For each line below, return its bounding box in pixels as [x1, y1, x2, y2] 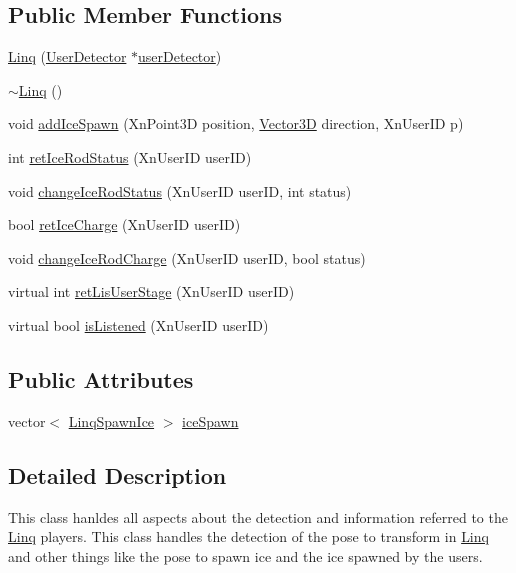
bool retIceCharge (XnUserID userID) [8, 214, 241, 235]
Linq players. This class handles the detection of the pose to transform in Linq [8, 526, 489, 547]
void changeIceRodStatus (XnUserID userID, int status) [8, 180, 352, 201]
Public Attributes [8, 363, 194, 394]
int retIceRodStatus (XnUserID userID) [8, 146, 252, 167]
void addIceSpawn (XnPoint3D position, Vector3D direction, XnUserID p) [8, 113, 464, 134]
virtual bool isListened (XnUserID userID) [8, 314, 269, 335]
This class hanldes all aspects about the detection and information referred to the [8, 506, 508, 527]
